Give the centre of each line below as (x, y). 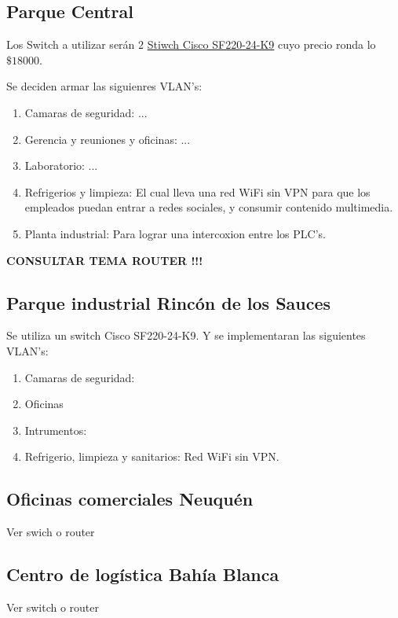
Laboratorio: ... (61, 166)
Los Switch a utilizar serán (71, 44)
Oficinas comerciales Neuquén (130, 499)
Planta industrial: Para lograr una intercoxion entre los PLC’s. (175, 233)
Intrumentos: (56, 430)
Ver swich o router (51, 532)
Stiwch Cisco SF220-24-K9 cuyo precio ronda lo (261, 44)
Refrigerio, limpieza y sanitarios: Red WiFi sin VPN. (152, 456)
